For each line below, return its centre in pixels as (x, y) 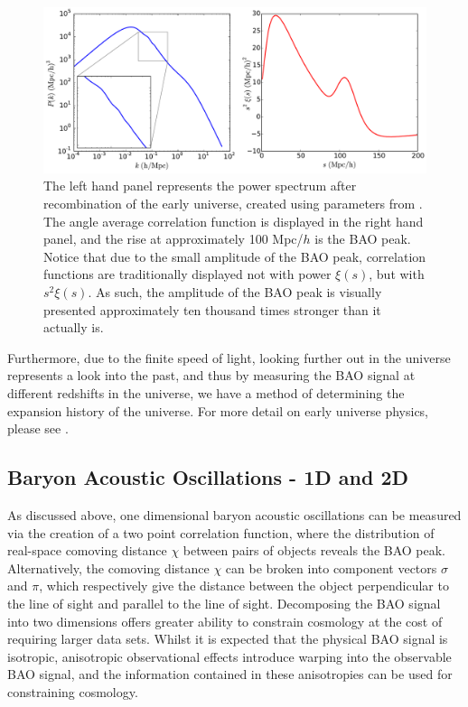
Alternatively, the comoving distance (108, 567)
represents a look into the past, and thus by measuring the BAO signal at (211, 375)
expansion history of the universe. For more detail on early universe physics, (218, 410)
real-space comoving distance (87, 550)
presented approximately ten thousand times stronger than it (212, 309)
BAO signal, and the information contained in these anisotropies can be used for (230, 674)
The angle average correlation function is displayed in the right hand (234, 221)
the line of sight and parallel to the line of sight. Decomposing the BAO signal (224, 603)
